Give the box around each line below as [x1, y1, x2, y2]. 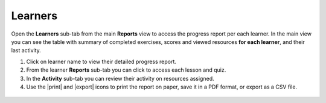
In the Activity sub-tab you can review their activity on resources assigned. [26, 75, 214, 82]
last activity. [11, 47, 42, 54]
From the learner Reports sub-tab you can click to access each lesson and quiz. [26, 66, 226, 73]
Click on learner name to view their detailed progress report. [26, 58, 176, 65]
